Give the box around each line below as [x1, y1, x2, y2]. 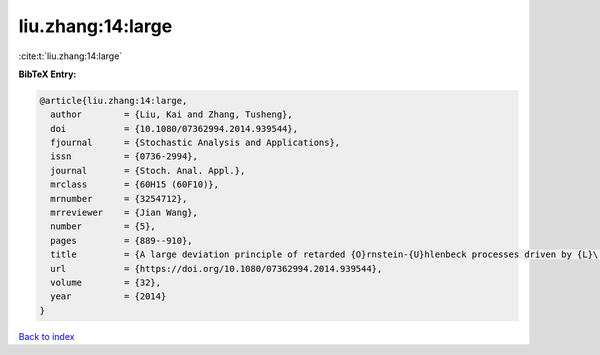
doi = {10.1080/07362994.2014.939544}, [50, 123, 299, 134]
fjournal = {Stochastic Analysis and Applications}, [50, 137, 341, 149]
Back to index [18, 330, 75, 342]
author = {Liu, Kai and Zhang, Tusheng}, [50, 109, 294, 120]
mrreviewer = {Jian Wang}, [50, 207, 199, 219]
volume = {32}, [50, 277, 162, 288]
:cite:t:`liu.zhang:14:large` [18, 50, 123, 62]
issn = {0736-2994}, [50, 151, 199, 162]
